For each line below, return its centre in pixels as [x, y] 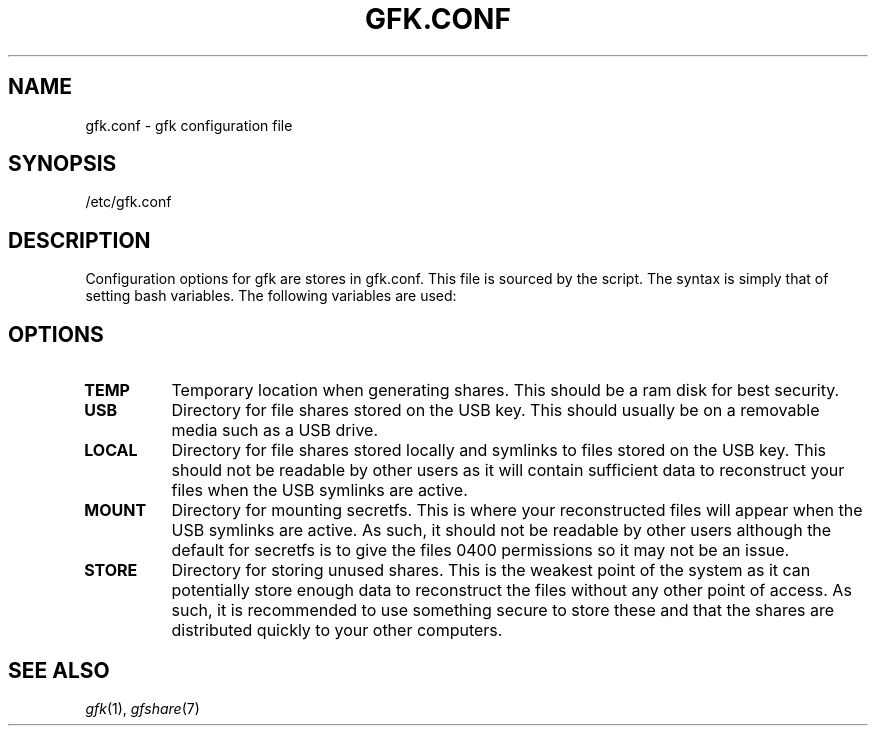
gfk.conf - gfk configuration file [189, 125]
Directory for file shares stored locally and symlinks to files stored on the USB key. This [499, 450]
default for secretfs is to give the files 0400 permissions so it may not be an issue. [480, 550]
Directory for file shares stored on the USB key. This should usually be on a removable [495, 410]
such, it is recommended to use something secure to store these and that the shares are [503, 610]
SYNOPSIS [62, 164]
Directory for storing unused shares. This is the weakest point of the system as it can [491, 570]
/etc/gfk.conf [128, 202]
